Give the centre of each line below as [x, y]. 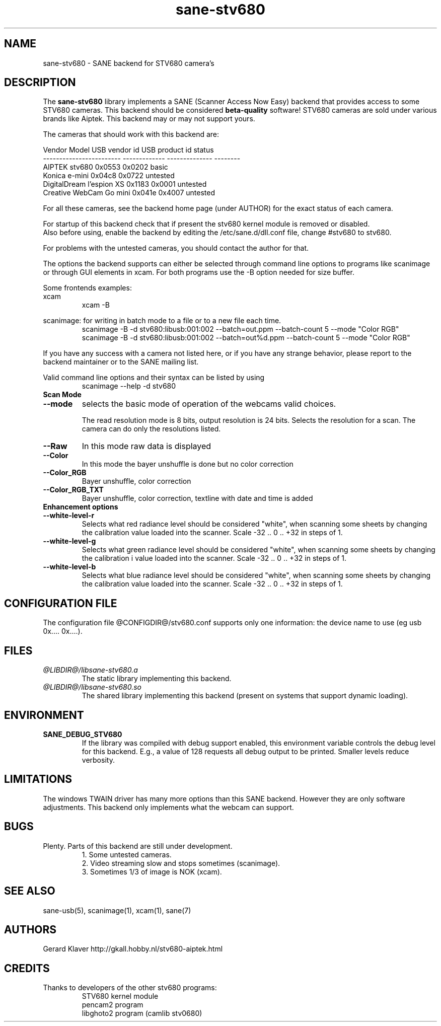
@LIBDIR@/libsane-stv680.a [90, 670]
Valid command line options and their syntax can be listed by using [154, 378]
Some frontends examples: [87, 288]
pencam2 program [113, 1005]
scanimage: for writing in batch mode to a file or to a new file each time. [162, 321]
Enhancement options [81, 507]
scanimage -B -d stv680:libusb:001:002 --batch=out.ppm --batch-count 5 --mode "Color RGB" [240, 329]
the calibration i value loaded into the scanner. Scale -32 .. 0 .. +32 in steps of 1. [214, 558]
